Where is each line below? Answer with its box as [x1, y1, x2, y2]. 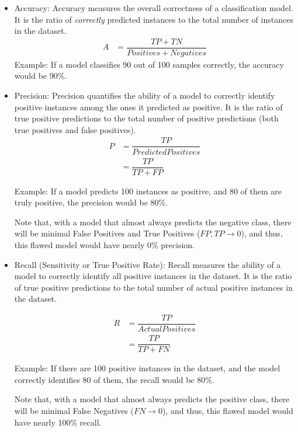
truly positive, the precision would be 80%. [14, 196, 168, 208]
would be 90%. [14, 69, 67, 82]
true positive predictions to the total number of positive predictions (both [14, 112, 279, 124]
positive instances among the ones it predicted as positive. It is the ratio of [14, 100, 283, 113]
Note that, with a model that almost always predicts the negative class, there [14, 215, 292, 228]
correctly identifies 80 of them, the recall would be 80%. [14, 373, 214, 385]
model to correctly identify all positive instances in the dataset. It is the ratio [14, 270, 292, 282]
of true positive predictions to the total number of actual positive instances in [14, 281, 293, 293]
